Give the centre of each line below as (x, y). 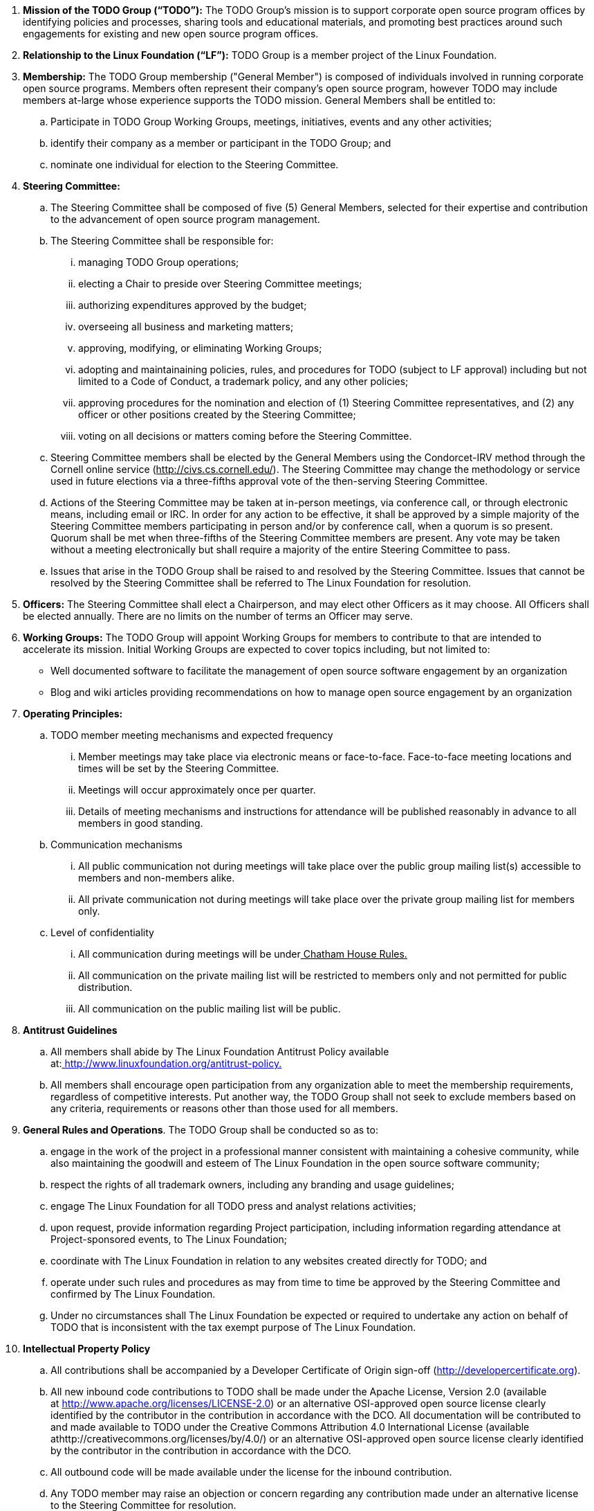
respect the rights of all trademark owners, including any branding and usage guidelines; (252, 1184)
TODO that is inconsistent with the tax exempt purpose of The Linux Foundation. (233, 1327)
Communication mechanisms (117, 844)
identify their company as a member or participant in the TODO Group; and (221, 143)
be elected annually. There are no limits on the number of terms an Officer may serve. (218, 616)
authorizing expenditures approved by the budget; (193, 305)
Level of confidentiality (102, 932)
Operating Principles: (73, 714)
